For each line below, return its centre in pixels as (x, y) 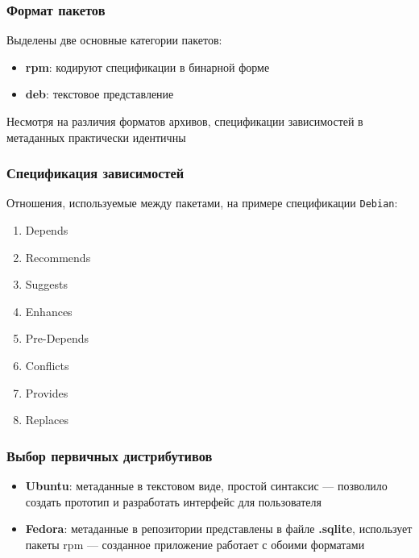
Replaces (47, 420)
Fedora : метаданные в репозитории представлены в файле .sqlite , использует (219, 529)
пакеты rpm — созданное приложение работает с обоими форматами (195, 544)
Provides (47, 392)
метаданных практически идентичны (96, 137)
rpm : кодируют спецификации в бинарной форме (147, 67)
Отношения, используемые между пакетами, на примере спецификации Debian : (202, 203)
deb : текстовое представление (100, 94)
